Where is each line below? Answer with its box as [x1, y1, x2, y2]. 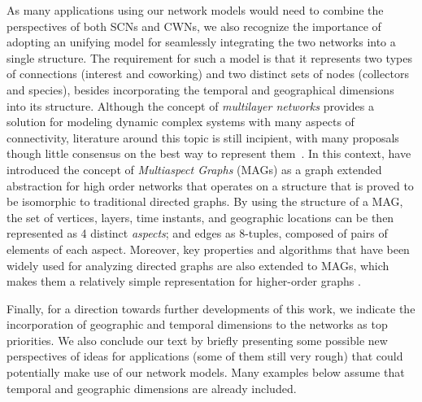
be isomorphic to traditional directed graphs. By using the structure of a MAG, [7, 193, 403, 210]
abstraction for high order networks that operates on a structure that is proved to [7, 177, 414, 194]
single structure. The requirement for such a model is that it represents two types [7, 49, 412, 66]
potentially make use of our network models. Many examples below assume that [7, 364, 405, 381]
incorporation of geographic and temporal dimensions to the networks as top [7, 316, 388, 333]
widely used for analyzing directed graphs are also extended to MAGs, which [7, 256, 389, 273]
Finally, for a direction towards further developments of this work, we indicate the [7, 299, 415, 317]
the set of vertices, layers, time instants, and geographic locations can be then [7, 208, 394, 225]
